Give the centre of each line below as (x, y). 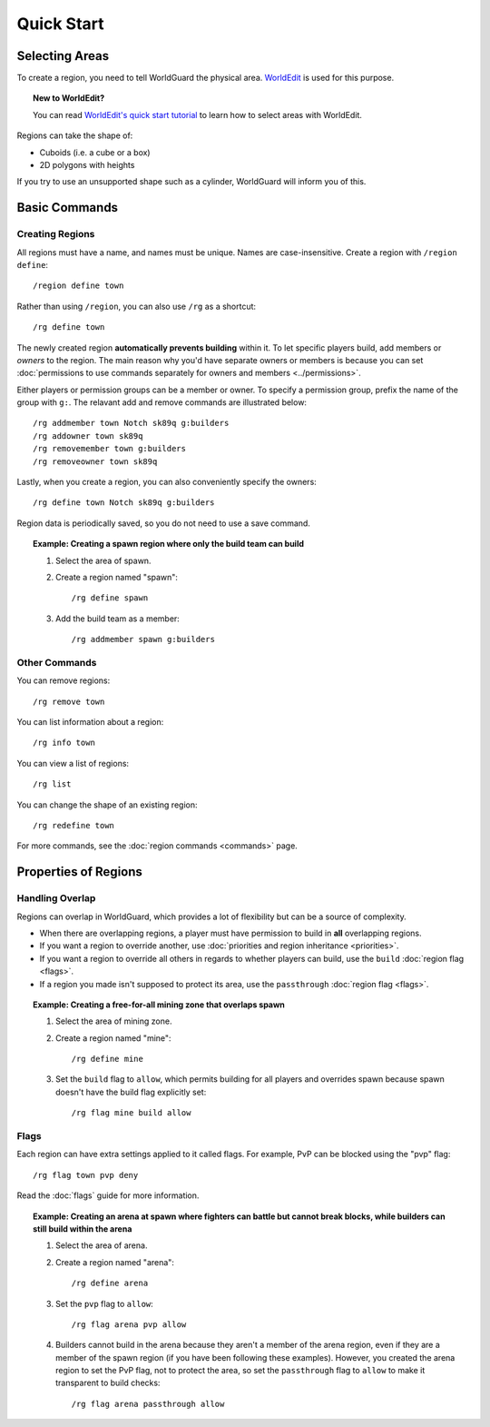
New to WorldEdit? (69, 98)
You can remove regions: (64, 680)
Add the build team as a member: (118, 619)
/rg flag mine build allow (131, 1113)
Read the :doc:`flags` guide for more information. (108, 1195)
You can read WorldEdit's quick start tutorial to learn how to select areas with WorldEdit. (198, 114)
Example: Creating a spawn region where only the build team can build (168, 544)
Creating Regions (56, 234)
